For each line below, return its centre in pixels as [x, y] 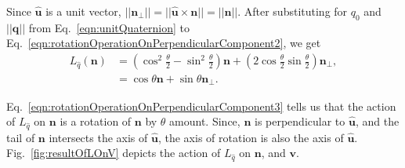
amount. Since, [205, 121]
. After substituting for [293, 11]
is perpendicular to [300, 121]
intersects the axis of [98, 137]
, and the [377, 121]
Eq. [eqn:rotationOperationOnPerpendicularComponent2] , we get [164, 43]
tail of [21, 137]
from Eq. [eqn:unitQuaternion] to [109, 27]
